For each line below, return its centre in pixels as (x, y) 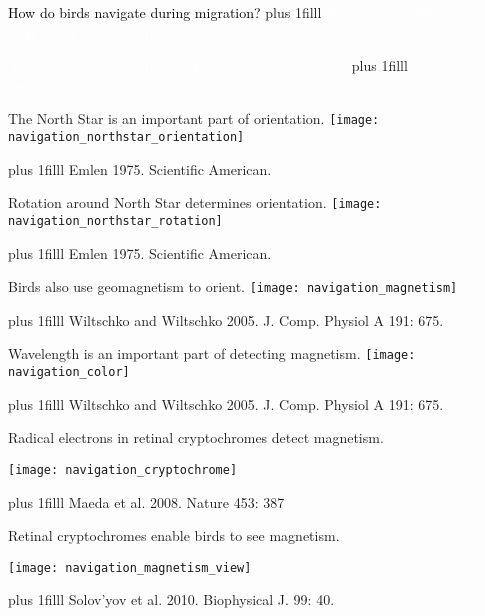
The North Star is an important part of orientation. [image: (194, 118)
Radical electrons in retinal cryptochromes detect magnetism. (196, 437)
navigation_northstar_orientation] (126, 137)
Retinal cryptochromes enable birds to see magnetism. (174, 535)
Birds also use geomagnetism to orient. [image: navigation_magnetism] (233, 286)
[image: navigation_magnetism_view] (130, 567)
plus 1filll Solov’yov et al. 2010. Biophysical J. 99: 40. (171, 599)
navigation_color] (69, 372)
